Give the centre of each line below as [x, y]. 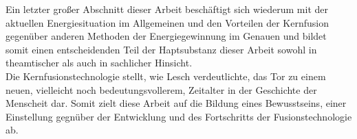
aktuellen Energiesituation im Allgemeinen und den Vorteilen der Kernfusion [167, 22]
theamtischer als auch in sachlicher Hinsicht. [99, 63]
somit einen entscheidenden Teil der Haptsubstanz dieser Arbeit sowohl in [161, 49]
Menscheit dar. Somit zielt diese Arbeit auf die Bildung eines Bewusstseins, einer [176, 103]
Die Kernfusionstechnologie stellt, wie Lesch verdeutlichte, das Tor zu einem [166, 76]
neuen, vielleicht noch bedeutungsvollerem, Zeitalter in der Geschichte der [161, 89]
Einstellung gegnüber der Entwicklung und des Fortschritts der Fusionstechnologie [179, 116]
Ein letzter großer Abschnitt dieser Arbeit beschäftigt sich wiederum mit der [167, 9]
